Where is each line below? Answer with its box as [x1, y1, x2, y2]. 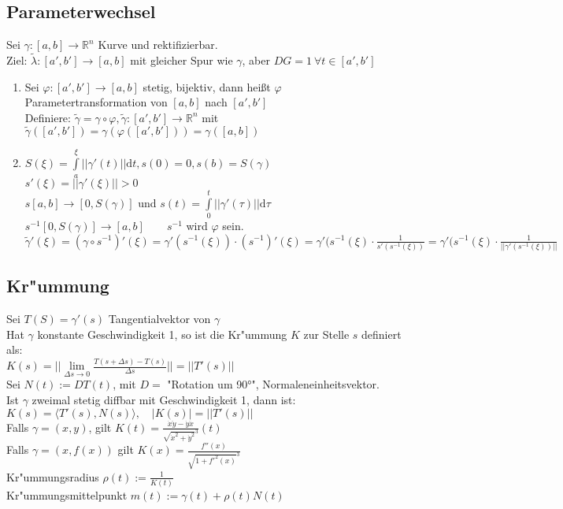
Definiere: [24, 109, 71, 125]
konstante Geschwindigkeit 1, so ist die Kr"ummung [37, 325, 287, 342]
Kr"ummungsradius [6, 468, 99, 485]
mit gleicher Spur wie [130, 52, 233, 69]
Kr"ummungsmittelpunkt [6, 486, 128, 503]
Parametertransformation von [24, 94, 168, 110]
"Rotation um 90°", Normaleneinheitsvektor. [167, 376, 380, 392]
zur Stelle [303, 325, 350, 342]
